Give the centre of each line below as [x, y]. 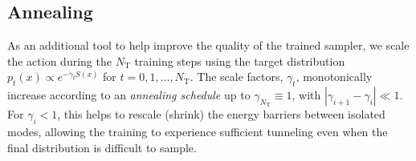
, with [306, 95]
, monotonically [334, 76]
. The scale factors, [237, 76]
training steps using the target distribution [240, 60]
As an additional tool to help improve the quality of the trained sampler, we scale [208, 45]
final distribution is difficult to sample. [102, 147]
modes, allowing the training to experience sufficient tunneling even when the [198, 132]
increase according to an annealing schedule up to [129, 95]
